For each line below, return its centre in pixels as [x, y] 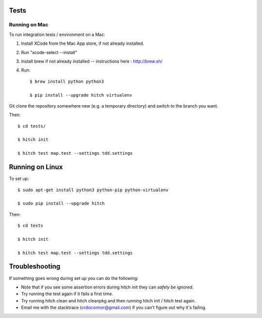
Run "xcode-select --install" [49, 52]
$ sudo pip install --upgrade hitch [61, 203]
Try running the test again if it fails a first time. [67, 294]
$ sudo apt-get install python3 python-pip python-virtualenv [93, 190]
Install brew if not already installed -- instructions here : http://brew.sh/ [92, 61]
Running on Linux [36, 167]
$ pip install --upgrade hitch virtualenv [81, 95]
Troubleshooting [35, 267]
